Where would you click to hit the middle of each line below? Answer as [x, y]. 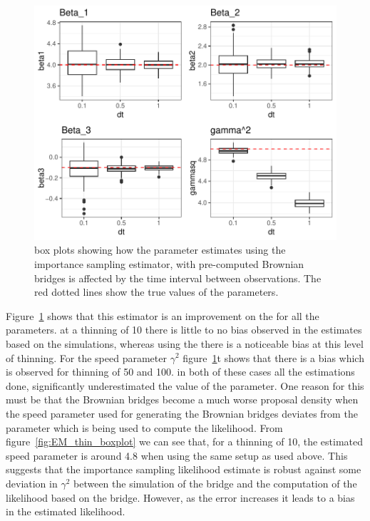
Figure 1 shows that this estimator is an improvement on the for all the [163, 315]
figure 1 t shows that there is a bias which [273, 357]
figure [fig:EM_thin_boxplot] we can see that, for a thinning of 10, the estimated [184, 442]
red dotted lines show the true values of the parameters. [156, 292]
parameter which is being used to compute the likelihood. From [144, 427]
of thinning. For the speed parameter [86, 357]
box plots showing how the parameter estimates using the [160, 250]
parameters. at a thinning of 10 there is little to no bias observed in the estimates [184, 330]
